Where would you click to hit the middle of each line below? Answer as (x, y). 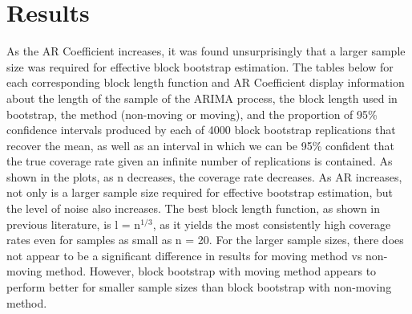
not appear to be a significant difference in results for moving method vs (184, 255)
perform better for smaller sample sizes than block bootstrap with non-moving (199, 287)
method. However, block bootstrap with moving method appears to (211, 271)
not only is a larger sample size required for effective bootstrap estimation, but (200, 192)
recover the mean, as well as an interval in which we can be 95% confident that (200, 145)
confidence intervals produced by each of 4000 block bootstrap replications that (201, 130)
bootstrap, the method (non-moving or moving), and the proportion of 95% (192, 114)
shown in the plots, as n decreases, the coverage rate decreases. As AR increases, (204, 176)
